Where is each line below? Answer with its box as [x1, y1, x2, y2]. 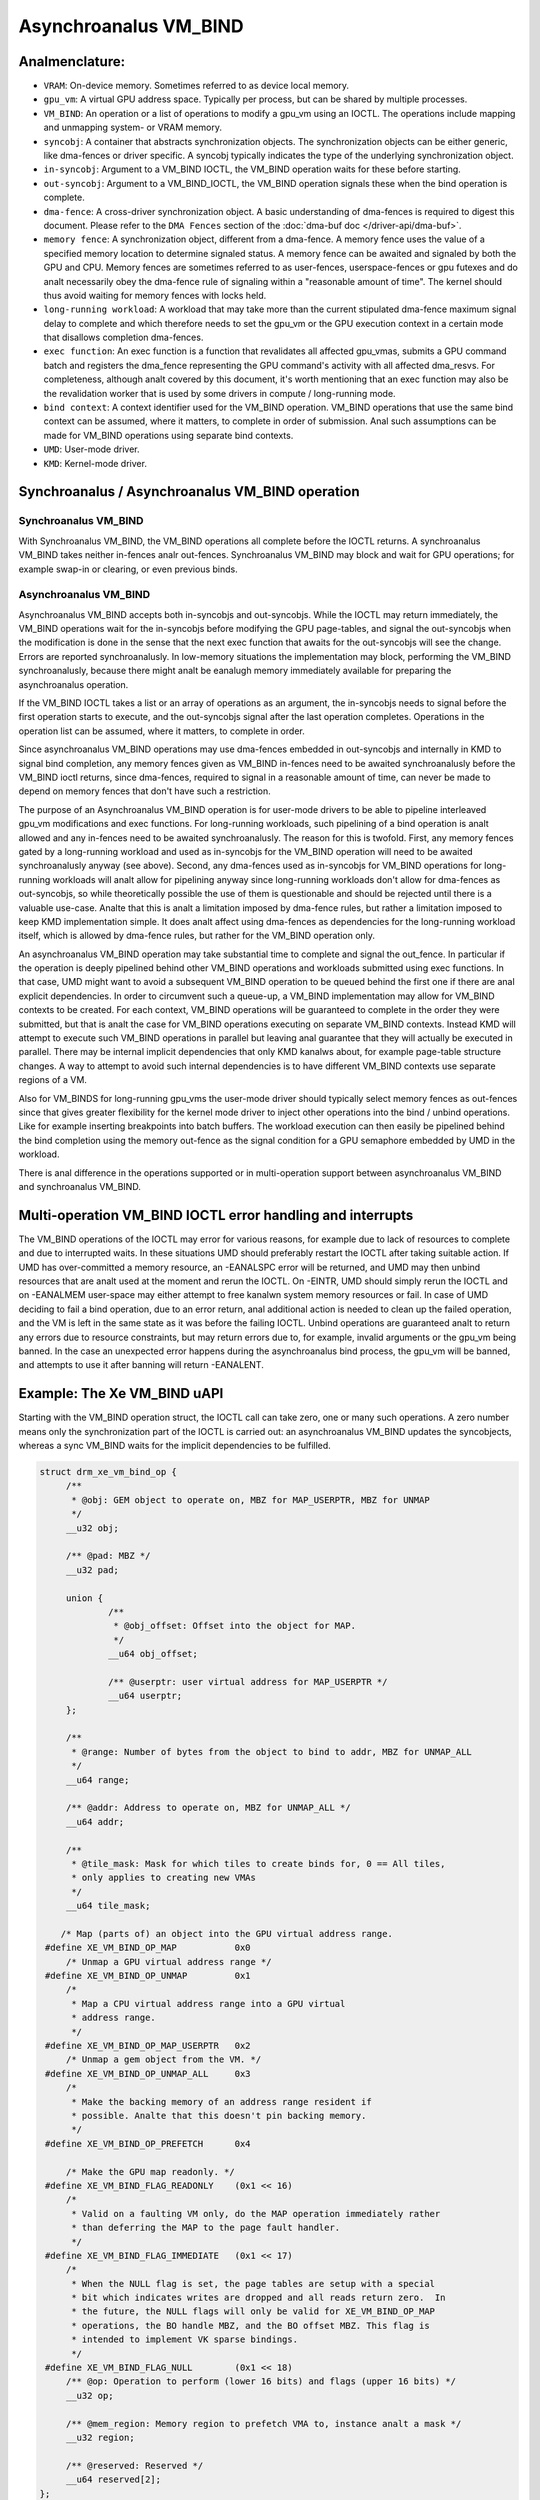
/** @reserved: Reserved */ [65, 2460, 204, 2471]
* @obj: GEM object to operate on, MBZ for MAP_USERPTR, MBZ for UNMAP [71, 1494, 430, 1505]
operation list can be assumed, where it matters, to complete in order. [18, 725, 305, 737]
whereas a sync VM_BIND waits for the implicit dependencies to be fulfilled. [18, 1440, 332, 1452]
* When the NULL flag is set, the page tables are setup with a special [71, 2278, 435, 2289]
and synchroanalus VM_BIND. [18, 1180, 142, 1192]
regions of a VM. [18, 1074, 87, 1086]
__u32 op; [65, 2390, 114, 2401]
